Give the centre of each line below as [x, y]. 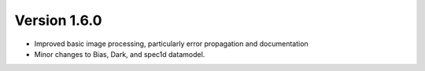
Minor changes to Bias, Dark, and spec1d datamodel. [120, 54]
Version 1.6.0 [58, 20]
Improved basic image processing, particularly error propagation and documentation [171, 44]
